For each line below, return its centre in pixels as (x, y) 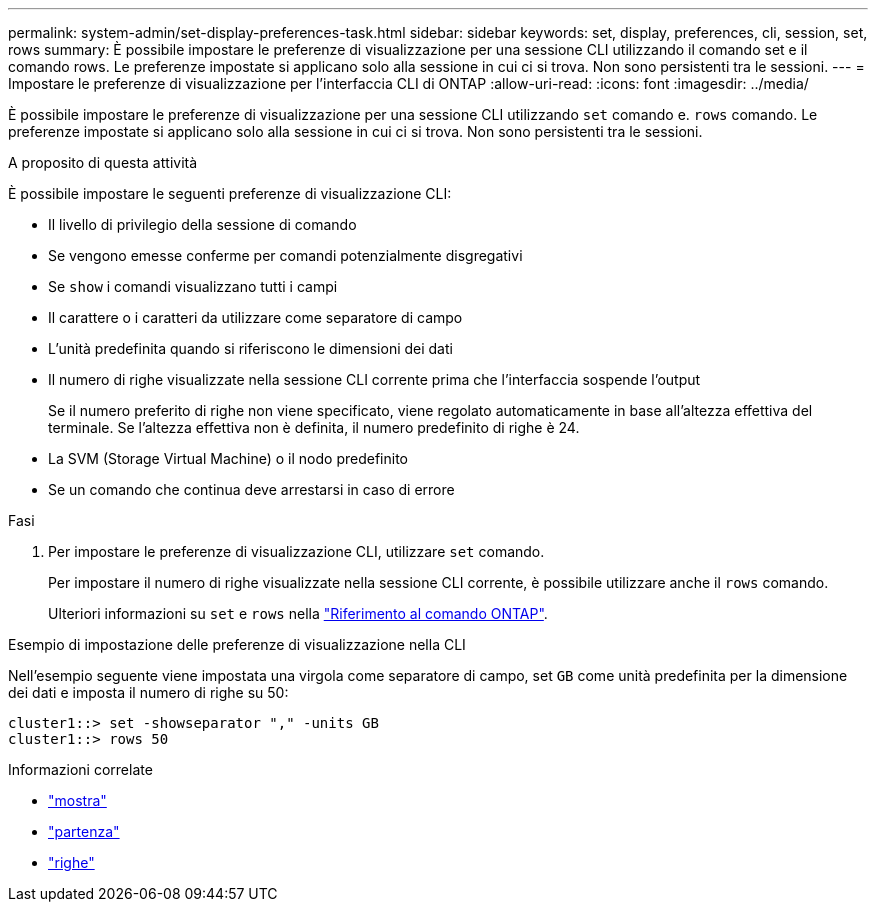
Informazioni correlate (80, 769)
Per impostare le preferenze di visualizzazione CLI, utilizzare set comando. (296, 551)
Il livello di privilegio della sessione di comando (202, 224)
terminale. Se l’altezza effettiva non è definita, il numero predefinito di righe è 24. (314, 427)
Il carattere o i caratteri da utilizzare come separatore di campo (255, 317)
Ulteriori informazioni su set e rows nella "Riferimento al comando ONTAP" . (298, 613)
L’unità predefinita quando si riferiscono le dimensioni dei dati (250, 348)
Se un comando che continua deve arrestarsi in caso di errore (251, 489)
